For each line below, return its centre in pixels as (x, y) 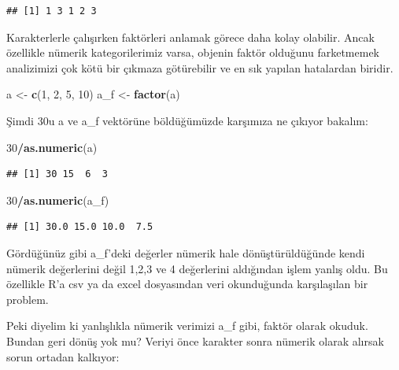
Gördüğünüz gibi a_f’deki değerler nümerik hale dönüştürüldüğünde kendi (186, 252)
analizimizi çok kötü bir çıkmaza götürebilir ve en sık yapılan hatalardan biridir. (200, 67)
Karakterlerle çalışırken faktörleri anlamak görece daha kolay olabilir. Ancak (190, 37)
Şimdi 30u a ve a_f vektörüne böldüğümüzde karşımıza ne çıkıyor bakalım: (187, 120)
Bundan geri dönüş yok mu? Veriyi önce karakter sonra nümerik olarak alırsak (195, 340)
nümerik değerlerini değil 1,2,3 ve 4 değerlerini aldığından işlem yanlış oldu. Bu (197, 268)
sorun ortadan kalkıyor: (63, 356)
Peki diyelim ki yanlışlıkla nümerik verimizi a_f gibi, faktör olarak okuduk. (187, 326)
